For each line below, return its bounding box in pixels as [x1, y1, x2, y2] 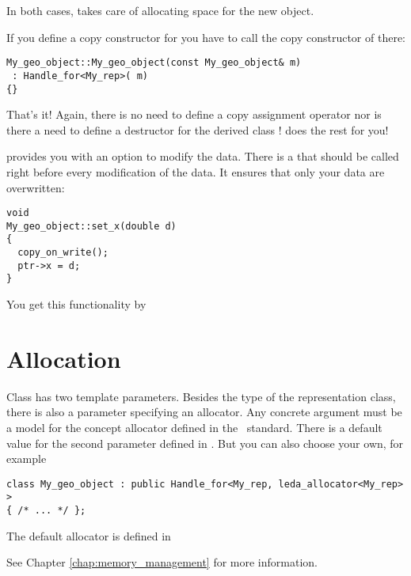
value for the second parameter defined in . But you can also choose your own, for [6, 434, 404, 451]
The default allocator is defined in [6, 527, 171, 544]
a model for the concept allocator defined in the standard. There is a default [6, 419, 382, 435]
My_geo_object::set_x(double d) [6, 220, 177, 232]
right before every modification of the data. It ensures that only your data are [6, 163, 385, 180]
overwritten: [6, 179, 65, 195]
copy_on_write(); [17, 247, 108, 259]
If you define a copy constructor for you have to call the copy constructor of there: [6, 28, 405, 45]
